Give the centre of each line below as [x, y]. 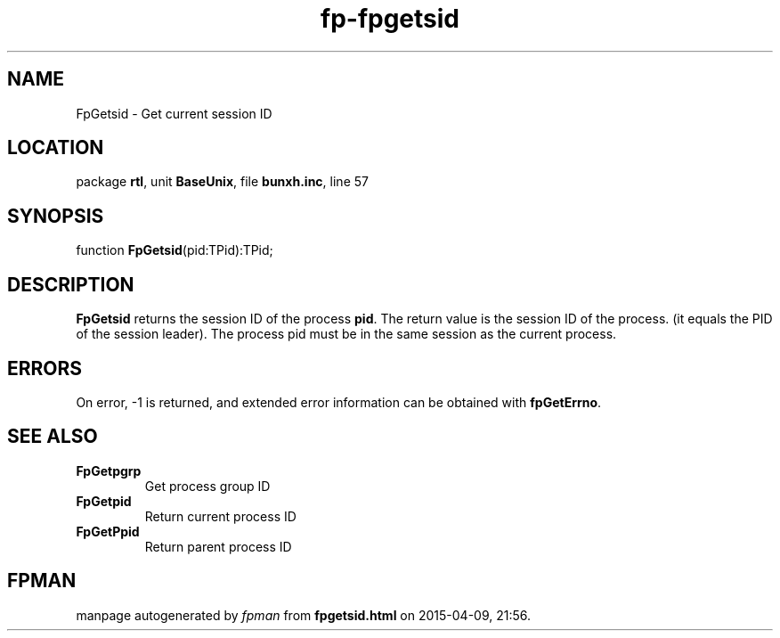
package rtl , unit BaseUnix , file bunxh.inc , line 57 [222, 182]
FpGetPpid [108, 531]
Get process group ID [207, 486]
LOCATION [56, 148]
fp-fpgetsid [390, 19]
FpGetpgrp [109, 470]
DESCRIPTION [71, 284]
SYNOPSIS [56, 216]
